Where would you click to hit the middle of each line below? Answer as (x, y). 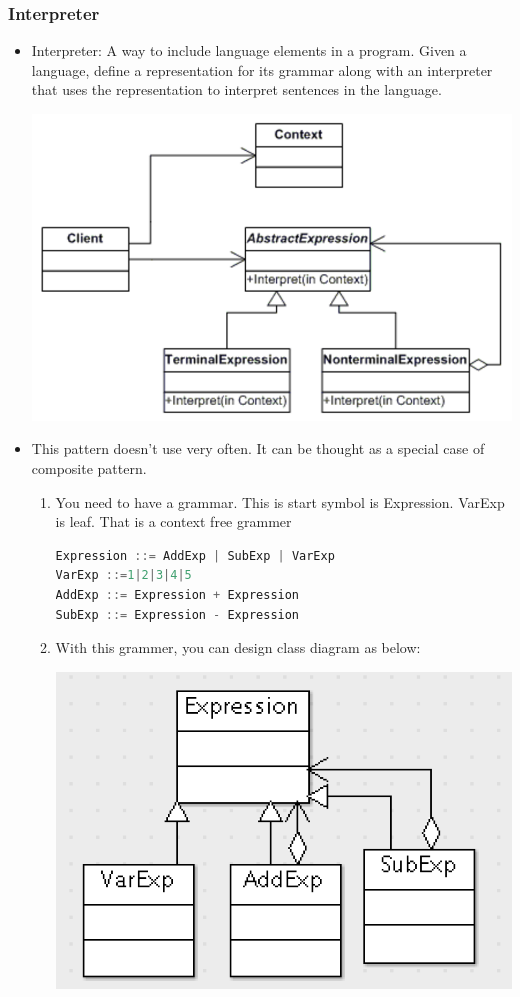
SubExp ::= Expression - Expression (177, 614)
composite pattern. (89, 468)
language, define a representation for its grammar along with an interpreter (262, 69)
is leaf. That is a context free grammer (173, 521)
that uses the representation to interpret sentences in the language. (236, 89)
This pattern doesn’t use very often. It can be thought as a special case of (258, 448)
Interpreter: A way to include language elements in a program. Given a (249, 50)
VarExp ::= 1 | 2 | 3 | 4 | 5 (123, 575)
